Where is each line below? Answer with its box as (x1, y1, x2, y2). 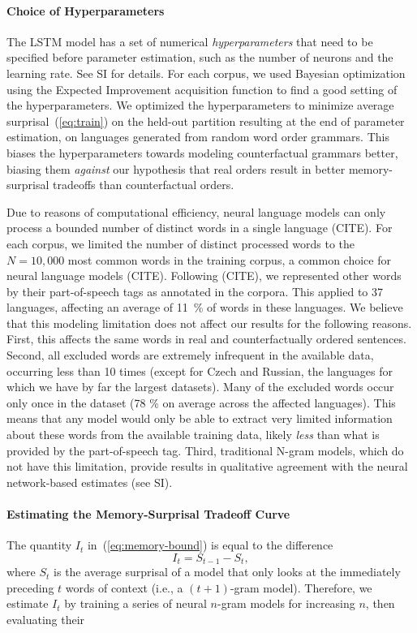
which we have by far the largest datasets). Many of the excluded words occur (6, 378, 394, 395)
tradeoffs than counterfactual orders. (53, 176, 234, 193)
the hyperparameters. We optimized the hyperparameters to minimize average (6, 97, 394, 114)
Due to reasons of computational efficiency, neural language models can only (6, 203, 386, 220)
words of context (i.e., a (65, 579, 183, 596)
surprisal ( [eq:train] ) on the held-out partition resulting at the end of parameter (6, 112, 405, 129)
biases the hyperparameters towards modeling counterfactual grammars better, (6, 144, 398, 161)
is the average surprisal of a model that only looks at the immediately (54, 563, 401, 580)
